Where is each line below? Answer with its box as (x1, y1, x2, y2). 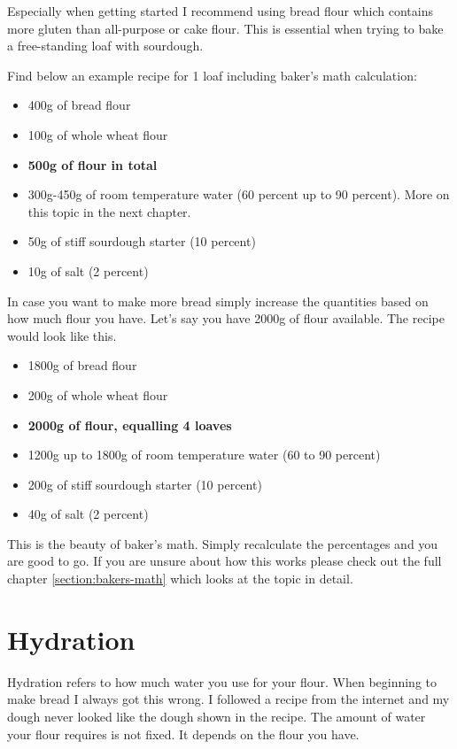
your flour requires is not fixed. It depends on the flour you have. (7, 724, 360, 743)
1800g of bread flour (27, 356, 137, 374)
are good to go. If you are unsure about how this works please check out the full (7, 552, 442, 570)
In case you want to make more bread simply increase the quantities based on (7, 291, 429, 310)
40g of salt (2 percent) (27, 505, 149, 523)
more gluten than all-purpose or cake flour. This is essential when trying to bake (7, 19, 444, 37)
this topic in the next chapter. (27, 202, 191, 220)
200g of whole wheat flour (27, 385, 168, 404)
